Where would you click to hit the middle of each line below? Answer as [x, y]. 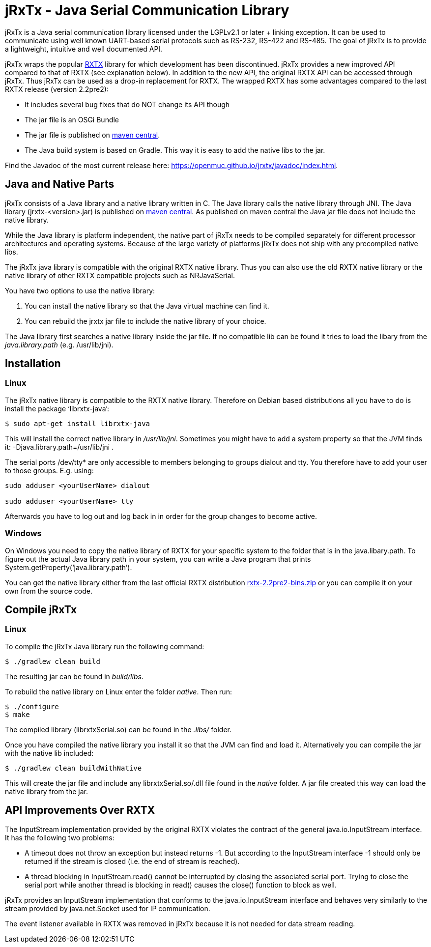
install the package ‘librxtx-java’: [57, 408]
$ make [17, 714]
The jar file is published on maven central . [92, 135]
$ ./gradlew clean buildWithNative [73, 768]
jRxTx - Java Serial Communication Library [147, 10]
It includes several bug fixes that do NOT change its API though [127, 104]
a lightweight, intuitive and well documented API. [84, 49]
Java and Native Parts [60, 184]
